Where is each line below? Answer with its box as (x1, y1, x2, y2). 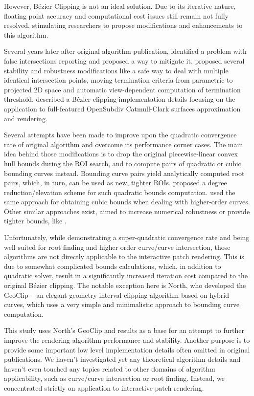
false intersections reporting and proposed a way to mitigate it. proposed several (4, 55, 245, 66)
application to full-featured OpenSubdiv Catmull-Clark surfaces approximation (4, 103, 241, 113)
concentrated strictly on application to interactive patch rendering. (4, 382, 204, 393)
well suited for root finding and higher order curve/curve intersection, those (4, 242, 231, 252)
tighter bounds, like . (4, 216, 67, 226)
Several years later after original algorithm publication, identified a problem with (4, 46, 247, 56)
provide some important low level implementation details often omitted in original (4, 344, 250, 354)
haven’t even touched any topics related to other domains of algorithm (4, 363, 215, 374)
